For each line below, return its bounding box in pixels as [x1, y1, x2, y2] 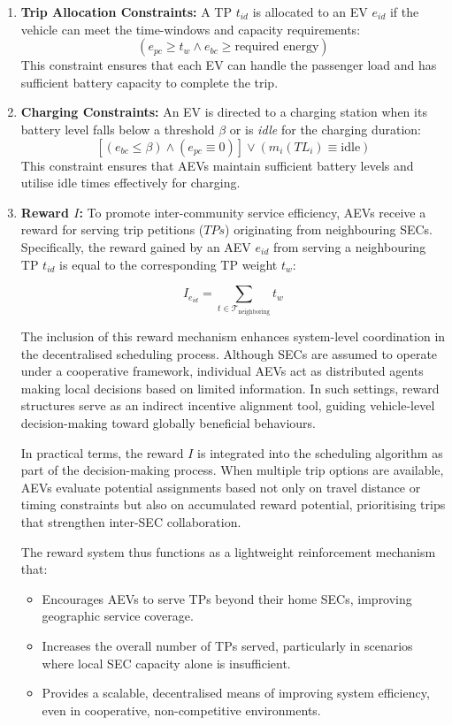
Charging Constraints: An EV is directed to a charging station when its [20, 103, 427, 121]
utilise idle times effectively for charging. [20, 173, 241, 192]
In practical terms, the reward [20, 443, 184, 462]
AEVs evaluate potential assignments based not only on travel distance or [20, 477, 421, 496]
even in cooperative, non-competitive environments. [42, 700, 321, 719]
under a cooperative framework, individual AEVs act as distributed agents [20, 362, 424, 380]
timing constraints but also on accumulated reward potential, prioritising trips [20, 495, 446, 514]
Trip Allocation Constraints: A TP [20, 3, 232, 20]
